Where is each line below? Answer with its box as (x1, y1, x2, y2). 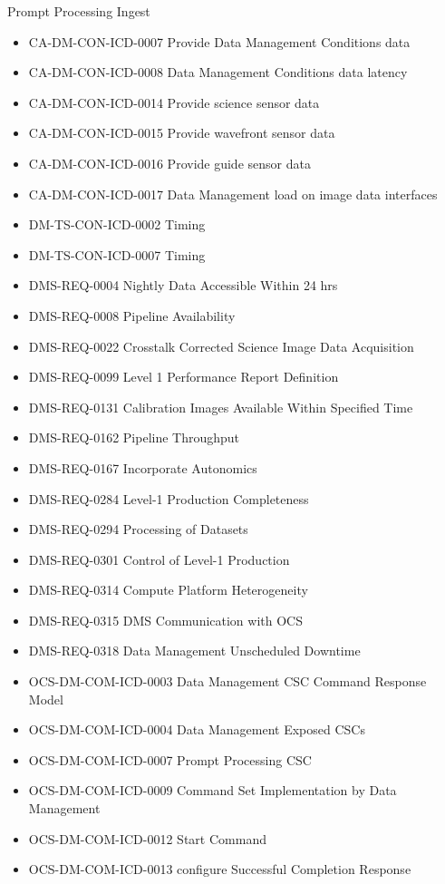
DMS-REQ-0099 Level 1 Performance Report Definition (28, 367, 339, 386)
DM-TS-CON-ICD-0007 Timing (28, 245, 206, 264)
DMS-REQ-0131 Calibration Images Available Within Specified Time (28, 397, 413, 416)
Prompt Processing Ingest (7, 2, 150, 20)
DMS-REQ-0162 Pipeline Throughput (28, 428, 240, 447)
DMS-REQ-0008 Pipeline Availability (28, 306, 236, 325)
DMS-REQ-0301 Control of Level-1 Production (28, 549, 290, 568)
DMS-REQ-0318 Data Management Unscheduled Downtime (28, 641, 361, 660)
